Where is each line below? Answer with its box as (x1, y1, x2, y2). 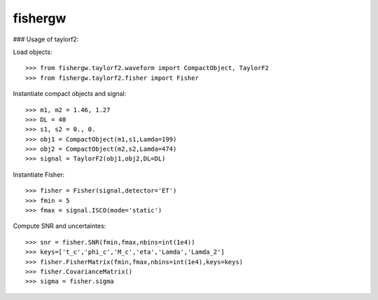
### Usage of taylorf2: (13, 35, 79, 43)
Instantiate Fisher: (13, 170, 65, 179)
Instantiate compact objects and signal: (13, 90, 127, 98)
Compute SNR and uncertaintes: (13, 221, 106, 231)
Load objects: (13, 48, 52, 56)
